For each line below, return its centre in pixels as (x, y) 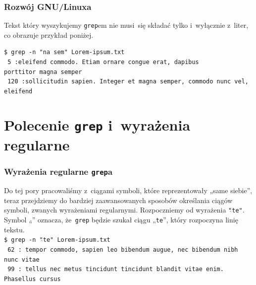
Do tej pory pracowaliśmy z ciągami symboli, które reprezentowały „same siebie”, (128, 190)
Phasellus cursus (32, 279)
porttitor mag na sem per (43, 72)
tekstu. (14, 229)
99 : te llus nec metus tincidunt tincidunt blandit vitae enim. (116, 269)
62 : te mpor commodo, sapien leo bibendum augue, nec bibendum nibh (123, 249)
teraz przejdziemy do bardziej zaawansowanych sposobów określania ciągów (118, 200)
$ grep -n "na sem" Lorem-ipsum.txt (64, 52)
